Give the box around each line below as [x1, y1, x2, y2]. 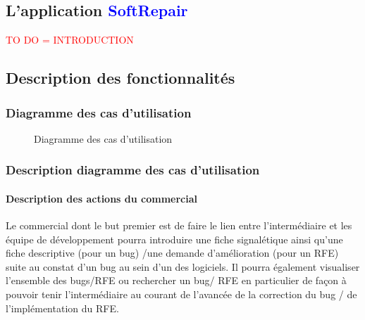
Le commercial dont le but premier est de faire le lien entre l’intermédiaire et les [6, 218, 352, 233]
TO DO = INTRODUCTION [6, 32, 134, 47]
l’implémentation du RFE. [6, 300, 119, 315]
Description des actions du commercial [6, 191, 198, 205]
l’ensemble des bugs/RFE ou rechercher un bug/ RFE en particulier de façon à [6, 273, 347, 288]
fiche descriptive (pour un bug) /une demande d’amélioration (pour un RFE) [6, 245, 339, 260]
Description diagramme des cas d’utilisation [6, 161, 260, 179]
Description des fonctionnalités [6, 67, 235, 89]
